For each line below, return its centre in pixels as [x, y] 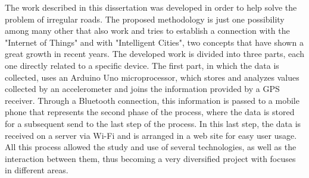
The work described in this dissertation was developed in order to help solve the [151, 7]
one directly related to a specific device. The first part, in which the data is [142, 65]
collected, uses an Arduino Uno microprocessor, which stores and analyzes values [152, 77]
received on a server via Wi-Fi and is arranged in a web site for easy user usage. [151, 135]
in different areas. [37, 170]
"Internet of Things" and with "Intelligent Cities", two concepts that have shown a [154, 42]
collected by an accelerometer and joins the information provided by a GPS [142, 89]
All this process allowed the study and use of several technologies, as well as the [151, 147]
